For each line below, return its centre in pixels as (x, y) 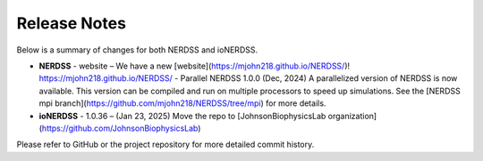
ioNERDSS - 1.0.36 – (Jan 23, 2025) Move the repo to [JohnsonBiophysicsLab (182, 116)
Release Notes (72, 23)
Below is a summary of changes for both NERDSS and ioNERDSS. (137, 50)
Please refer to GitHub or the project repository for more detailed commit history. (165, 145)
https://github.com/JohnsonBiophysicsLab (120, 128)
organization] (352, 116)
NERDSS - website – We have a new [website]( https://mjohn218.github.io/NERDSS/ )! (195, 66)
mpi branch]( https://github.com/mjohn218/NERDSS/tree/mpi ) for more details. (182, 103)
